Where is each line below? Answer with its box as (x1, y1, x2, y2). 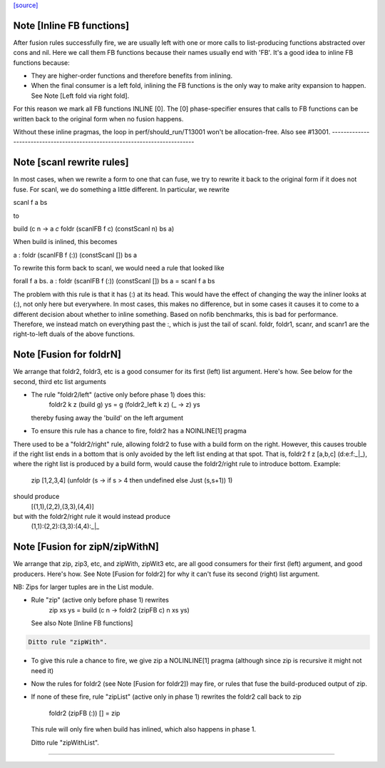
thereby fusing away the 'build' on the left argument (31, 413, 184, 422)
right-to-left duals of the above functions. (13, 330, 135, 338)
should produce (13, 492, 60, 501)
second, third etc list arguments (13, 377, 107, 385)
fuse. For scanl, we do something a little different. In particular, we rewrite (13, 185, 230, 193)
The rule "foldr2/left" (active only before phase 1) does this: (31, 390, 206, 399)
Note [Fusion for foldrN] (13, 348, 121, 360)
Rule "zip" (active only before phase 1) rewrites (31, 596, 169, 605)
